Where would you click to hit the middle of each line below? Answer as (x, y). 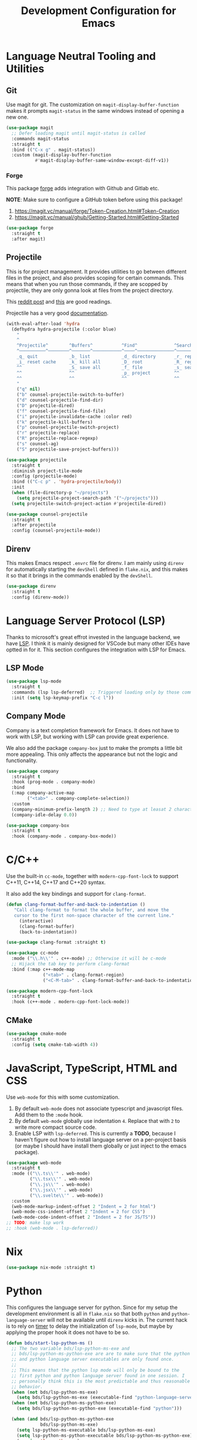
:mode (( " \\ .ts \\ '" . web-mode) (51, 1174)
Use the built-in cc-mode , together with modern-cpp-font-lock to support (92, 876)
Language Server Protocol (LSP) (86, 620)
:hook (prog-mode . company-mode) (53, 782)
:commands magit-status (40, 139)
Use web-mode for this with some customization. (63, 1097)
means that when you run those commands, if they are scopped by (87, 284)
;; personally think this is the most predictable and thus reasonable (101, 1381)
